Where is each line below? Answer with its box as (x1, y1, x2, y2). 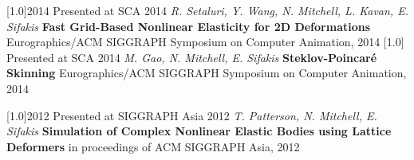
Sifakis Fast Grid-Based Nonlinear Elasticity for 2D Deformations (6, 18, 371, 34)
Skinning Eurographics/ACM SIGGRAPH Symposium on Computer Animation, (6, 64, 407, 81)
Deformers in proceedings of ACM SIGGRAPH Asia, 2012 (6, 138, 300, 154)
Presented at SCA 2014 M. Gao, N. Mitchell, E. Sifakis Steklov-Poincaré (6, 49, 377, 65)
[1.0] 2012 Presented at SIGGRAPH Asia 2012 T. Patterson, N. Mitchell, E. (6, 107, 377, 123)
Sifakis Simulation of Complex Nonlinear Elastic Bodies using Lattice (6, 123, 392, 139)
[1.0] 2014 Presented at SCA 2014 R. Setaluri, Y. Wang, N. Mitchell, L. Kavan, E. (6, 2, 408, 18)
